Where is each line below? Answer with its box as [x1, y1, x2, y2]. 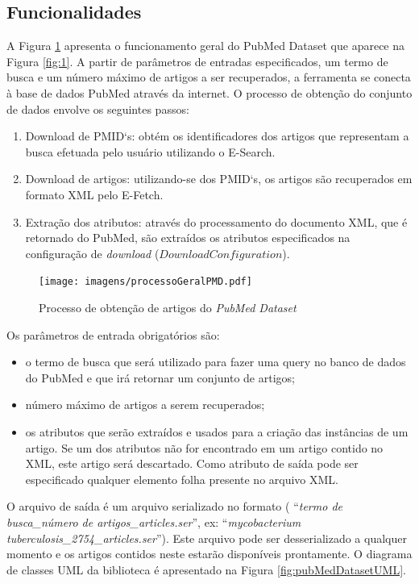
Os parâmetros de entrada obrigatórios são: [6, 326, 220, 343]
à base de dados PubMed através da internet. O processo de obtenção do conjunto [6, 84, 413, 101]
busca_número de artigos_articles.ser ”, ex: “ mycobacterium [6, 513, 301, 530]
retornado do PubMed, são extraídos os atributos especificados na [25, 229, 351, 246]
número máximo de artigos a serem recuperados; [25, 396, 265, 413]
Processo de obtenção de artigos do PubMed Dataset [39, 298, 297, 315]
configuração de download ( [25, 244, 160, 261]
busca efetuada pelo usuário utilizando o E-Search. [25, 143, 276, 160]
